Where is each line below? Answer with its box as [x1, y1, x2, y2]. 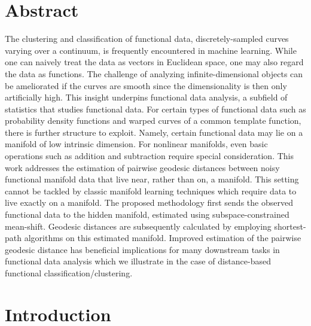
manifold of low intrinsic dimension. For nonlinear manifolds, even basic [5, 138, 268, 150]
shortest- [274, 220, 306, 232]
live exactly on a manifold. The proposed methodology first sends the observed [5, 196, 293, 209]
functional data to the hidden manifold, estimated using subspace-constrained [5, 208, 289, 221]
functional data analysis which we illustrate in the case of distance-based [5, 255, 271, 267]
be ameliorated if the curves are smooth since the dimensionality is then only [5, 79, 287, 92]
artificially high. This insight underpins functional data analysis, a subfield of [5, 91, 288, 103]
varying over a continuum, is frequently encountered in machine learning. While [5, 44, 297, 56]
